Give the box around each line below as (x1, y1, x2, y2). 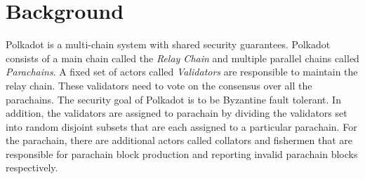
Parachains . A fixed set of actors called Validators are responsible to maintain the (6, 64, 358, 79)
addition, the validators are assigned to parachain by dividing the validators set (6, 106, 347, 120)
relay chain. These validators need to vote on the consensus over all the (6, 78, 312, 92)
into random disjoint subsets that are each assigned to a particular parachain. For (6, 119, 357, 134)
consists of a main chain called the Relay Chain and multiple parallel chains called (6, 50, 359, 65)
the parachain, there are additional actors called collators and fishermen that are (6, 133, 353, 148)
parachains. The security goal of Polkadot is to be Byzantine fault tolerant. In (6, 92, 341, 106)
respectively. (6, 160, 58, 175)
